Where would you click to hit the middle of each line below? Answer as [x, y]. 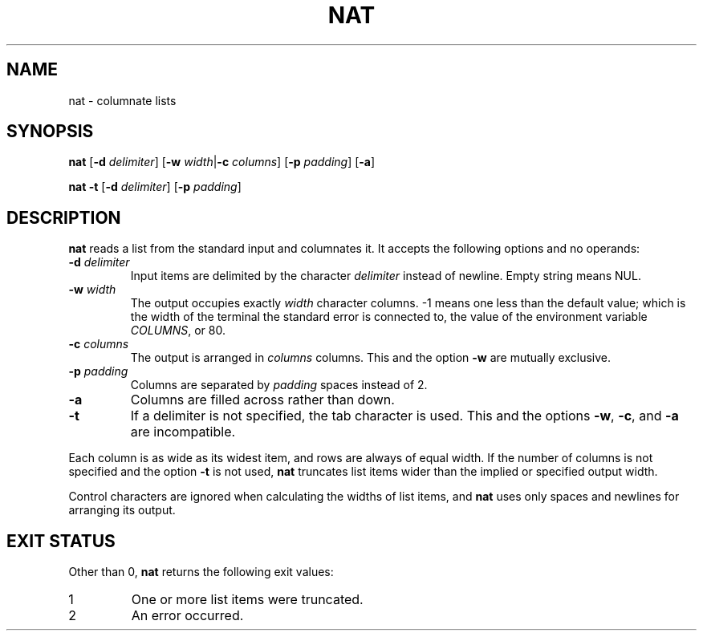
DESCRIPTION [64, 217]
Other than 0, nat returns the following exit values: [201, 572]
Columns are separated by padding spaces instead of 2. [279, 385]
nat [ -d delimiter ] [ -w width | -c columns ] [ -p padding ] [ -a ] [222, 162]
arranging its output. [122, 510]
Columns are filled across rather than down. [262, 400]
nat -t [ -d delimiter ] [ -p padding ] [155, 187]
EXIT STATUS [61, 541]
